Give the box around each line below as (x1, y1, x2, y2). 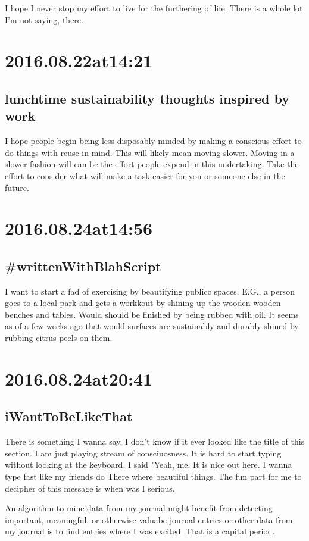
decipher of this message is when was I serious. (5, 481, 175, 494)
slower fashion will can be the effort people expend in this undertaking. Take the (5, 158, 299, 170)
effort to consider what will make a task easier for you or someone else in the (5, 169, 285, 182)
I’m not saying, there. (5, 13, 83, 26)
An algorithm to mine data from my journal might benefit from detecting (5, 502, 273, 514)
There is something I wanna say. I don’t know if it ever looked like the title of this (5, 435, 305, 448)
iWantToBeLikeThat (5, 407, 133, 426)
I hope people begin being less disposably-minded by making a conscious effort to (5, 135, 302, 147)
